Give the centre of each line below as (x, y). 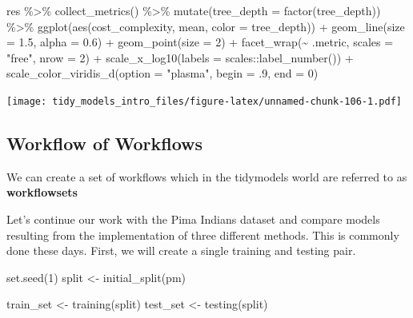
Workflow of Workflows (105, 143)
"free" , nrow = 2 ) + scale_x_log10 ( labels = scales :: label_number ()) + (180, 57)
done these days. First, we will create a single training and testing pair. (181, 250)
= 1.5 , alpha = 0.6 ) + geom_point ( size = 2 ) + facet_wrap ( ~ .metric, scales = (200, 42)
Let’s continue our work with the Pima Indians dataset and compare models (193, 219)
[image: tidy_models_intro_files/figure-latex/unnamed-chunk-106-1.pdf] (204, 101)
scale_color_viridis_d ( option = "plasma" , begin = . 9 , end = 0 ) (162, 73)
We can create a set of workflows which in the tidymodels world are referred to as (207, 176)
